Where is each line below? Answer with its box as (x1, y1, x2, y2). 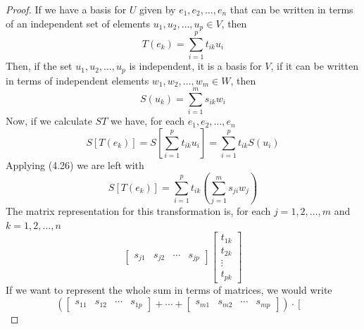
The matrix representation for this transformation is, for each (6, 204, 271, 218)
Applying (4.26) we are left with (6, 157, 144, 172)
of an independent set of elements (6, 15, 151, 30)
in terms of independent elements (6, 73, 149, 87)
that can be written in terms (230, 2, 353, 16)
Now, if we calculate (6, 113, 92, 128)
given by (139, 2, 176, 16)
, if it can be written (270, 58, 358, 73)
